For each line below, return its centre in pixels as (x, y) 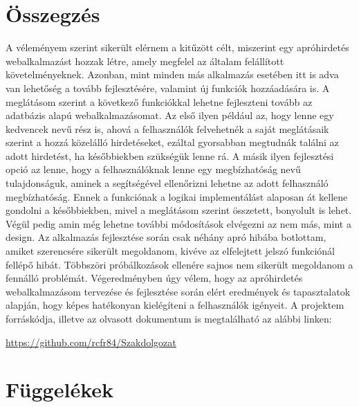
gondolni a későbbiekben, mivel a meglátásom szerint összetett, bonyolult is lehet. (179, 210)
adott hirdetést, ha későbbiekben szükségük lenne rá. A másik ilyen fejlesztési (170, 155)
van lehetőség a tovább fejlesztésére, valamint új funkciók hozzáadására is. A (168, 88)
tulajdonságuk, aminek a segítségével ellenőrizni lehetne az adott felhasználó (167, 183)
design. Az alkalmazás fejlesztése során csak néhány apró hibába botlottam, (166, 237)
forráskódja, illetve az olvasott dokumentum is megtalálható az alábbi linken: (169, 318)
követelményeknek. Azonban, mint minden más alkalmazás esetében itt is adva (172, 74)
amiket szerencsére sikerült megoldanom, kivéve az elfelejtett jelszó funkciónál (170, 251)
